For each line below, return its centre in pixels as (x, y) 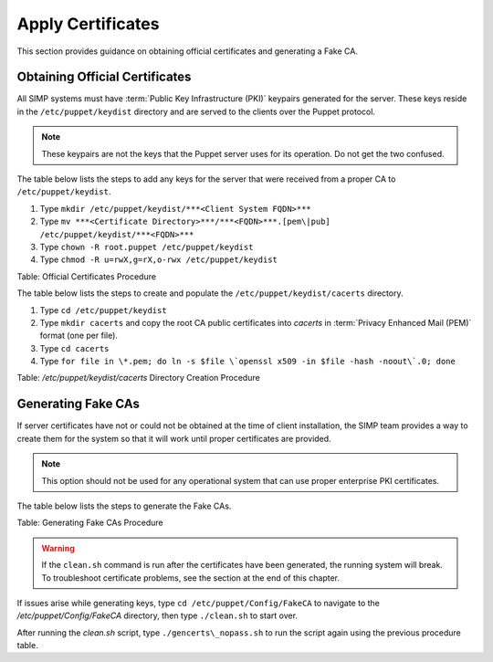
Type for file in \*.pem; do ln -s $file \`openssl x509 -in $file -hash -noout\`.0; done (247, 362)
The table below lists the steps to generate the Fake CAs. (124, 506)
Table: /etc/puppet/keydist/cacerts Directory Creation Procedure (138, 378)
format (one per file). (79, 336)
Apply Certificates (88, 24)
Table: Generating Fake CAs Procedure (90, 523)
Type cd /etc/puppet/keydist (104, 310)
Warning (58, 548)
